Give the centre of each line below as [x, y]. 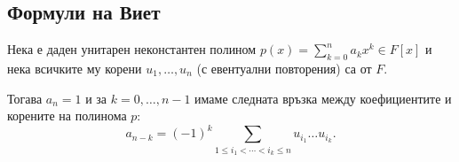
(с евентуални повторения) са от [284, 68]
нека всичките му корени [75, 68]
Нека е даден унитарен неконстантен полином [132, 49]
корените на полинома [67, 116]
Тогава [25, 98]
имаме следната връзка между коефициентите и [323, 98]
